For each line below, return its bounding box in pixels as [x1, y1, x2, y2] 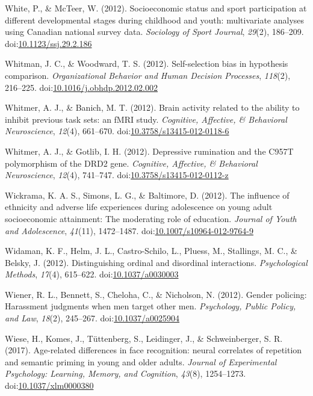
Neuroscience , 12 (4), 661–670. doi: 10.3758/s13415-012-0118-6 [5, 125, 229, 137]
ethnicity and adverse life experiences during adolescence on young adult [5, 200, 273, 213]
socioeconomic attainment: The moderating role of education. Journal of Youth [5, 212, 297, 224]
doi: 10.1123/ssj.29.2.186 [5, 37, 92, 49]
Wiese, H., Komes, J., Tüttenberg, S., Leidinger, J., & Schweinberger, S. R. [5, 332, 283, 344]
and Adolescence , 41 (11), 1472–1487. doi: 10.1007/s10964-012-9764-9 [5, 224, 253, 237]
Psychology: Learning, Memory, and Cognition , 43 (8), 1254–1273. [5, 367, 246, 380]
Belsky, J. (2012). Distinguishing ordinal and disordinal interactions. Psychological [5, 256, 308, 268]
